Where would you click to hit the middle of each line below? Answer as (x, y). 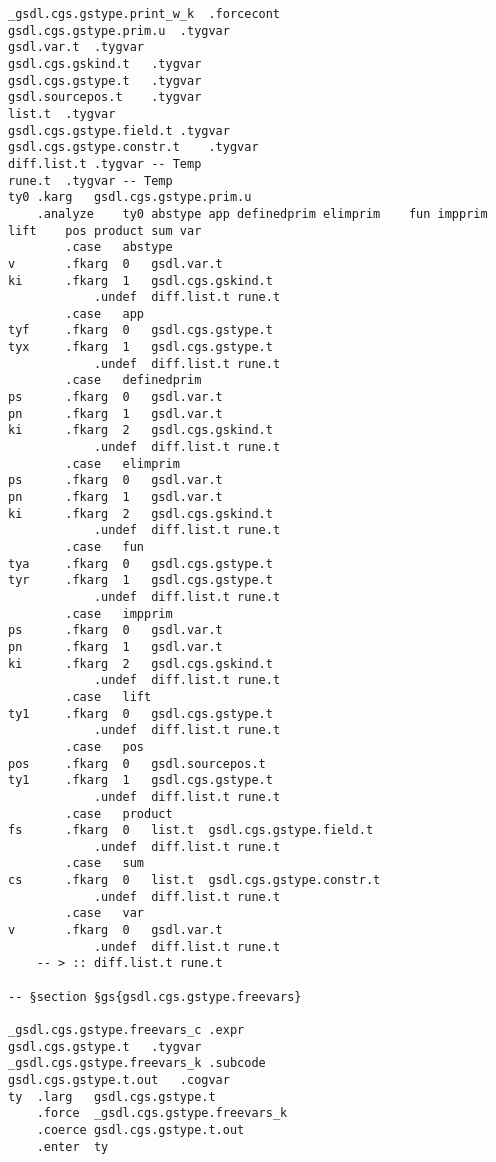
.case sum (105, 863)
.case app (105, 313)
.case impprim (119, 613)
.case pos (105, 746)
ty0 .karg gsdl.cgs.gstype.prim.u (130, 197)
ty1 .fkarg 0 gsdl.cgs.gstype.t (140, 713)
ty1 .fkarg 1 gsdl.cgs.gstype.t (140, 780)
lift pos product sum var (105, 230)
